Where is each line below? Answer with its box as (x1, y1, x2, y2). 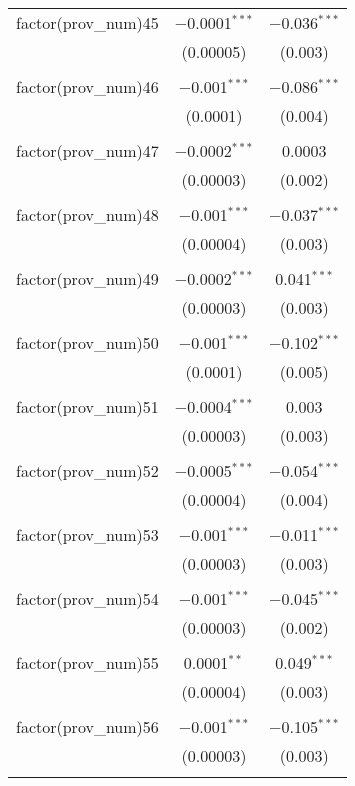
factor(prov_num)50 (16, 331, 159, 354)
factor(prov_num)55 (16, 651, 159, 674)
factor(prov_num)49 (16, 267, 159, 290)
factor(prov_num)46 (16, 75, 159, 98)
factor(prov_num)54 (16, 587, 159, 610)
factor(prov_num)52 (16, 459, 159, 482)
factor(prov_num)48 (16, 203, 159, 226)
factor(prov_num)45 (16, 11, 159, 34)
